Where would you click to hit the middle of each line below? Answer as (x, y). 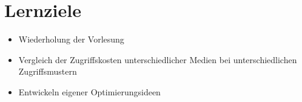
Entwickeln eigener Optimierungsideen (89, 91)
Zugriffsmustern (48, 71)
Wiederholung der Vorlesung (71, 39)
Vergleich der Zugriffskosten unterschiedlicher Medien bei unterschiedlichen (158, 59)
